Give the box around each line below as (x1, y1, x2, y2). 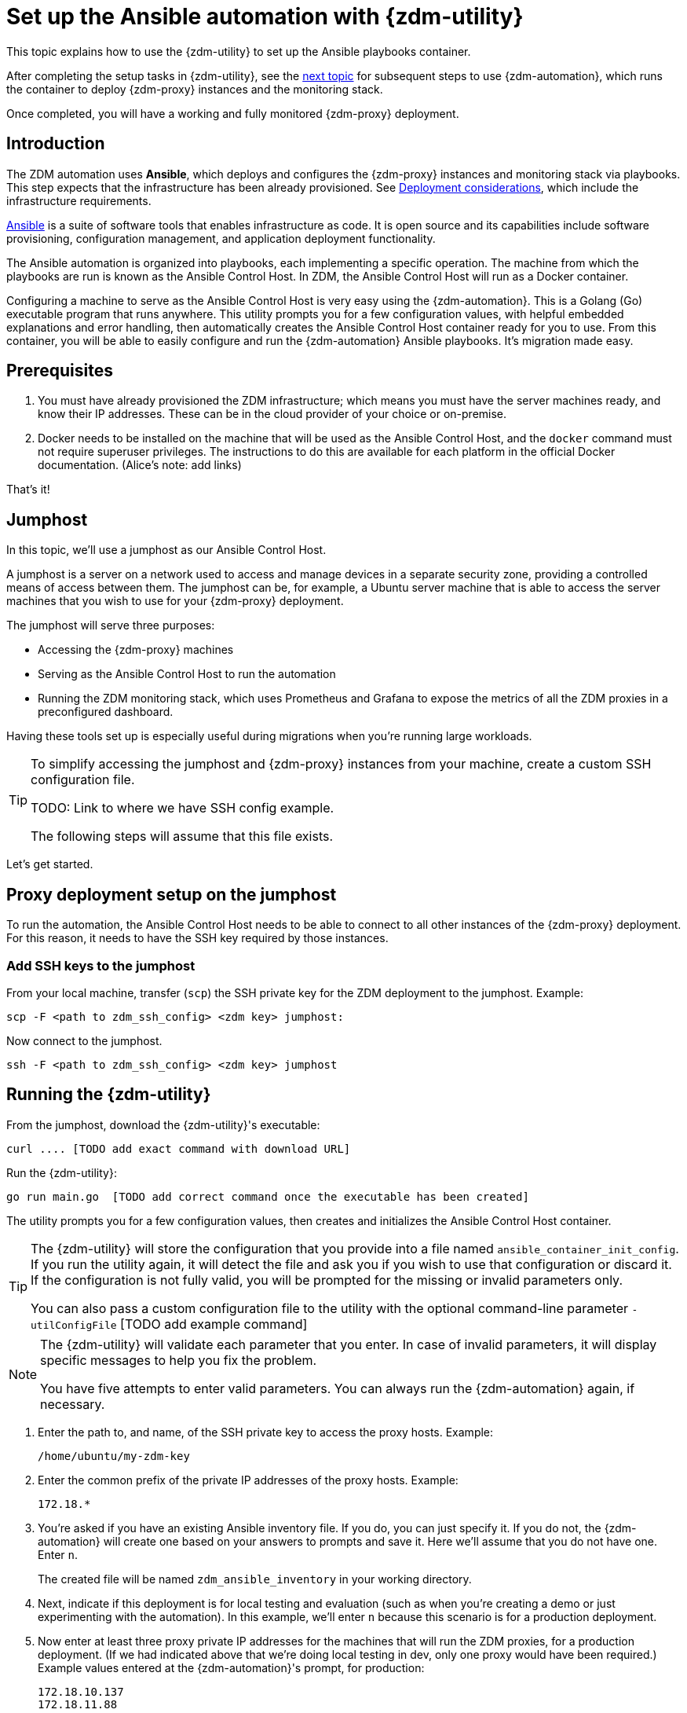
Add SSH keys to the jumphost (6, 957, 196, 974)
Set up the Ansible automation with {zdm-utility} (6, 3, 524, 30)
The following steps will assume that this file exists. (31, 828, 334, 845)
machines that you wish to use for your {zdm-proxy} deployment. (6, 594, 344, 608)
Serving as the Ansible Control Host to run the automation (38, 667, 336, 681)
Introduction (6, 134, 105, 154)
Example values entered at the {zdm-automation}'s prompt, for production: (38, 1660, 425, 1674)
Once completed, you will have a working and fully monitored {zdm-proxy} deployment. (6, 106, 459, 120)
